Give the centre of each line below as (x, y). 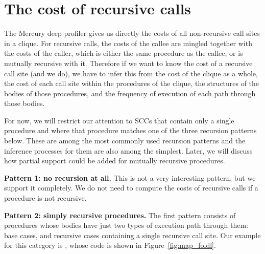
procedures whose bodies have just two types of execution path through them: (126, 225)
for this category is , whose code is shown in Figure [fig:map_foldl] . (110, 245)
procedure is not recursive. (45, 198)
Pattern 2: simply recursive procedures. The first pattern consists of (120, 215)
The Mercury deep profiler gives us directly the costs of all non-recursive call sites (132, 33)
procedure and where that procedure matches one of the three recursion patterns (130, 130)
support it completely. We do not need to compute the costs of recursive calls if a (131, 188)
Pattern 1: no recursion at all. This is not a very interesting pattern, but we (130, 177)
